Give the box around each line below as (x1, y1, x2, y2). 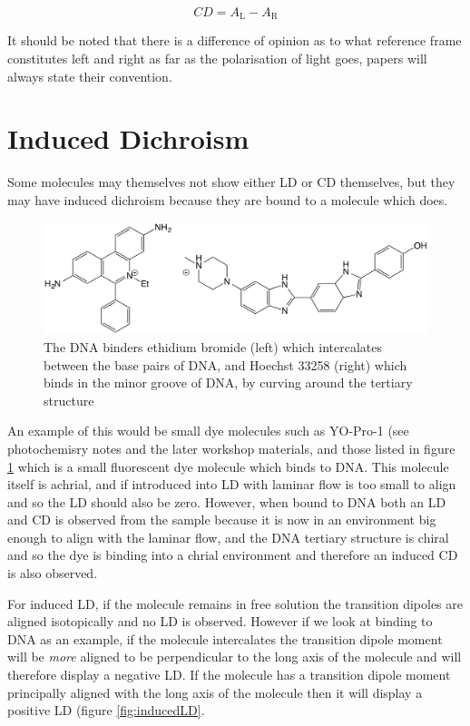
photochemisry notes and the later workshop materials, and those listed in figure (7, 438, 455, 457)
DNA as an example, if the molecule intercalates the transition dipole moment (7, 629, 443, 648)
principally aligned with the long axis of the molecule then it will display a (7, 682, 423, 701)
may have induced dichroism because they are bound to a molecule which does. (7, 190, 448, 209)
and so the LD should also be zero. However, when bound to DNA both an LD (7, 492, 446, 511)
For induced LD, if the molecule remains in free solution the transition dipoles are (7, 594, 463, 613)
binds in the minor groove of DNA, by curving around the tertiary (44, 373, 413, 392)
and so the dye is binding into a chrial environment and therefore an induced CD (7, 545, 458, 564)
